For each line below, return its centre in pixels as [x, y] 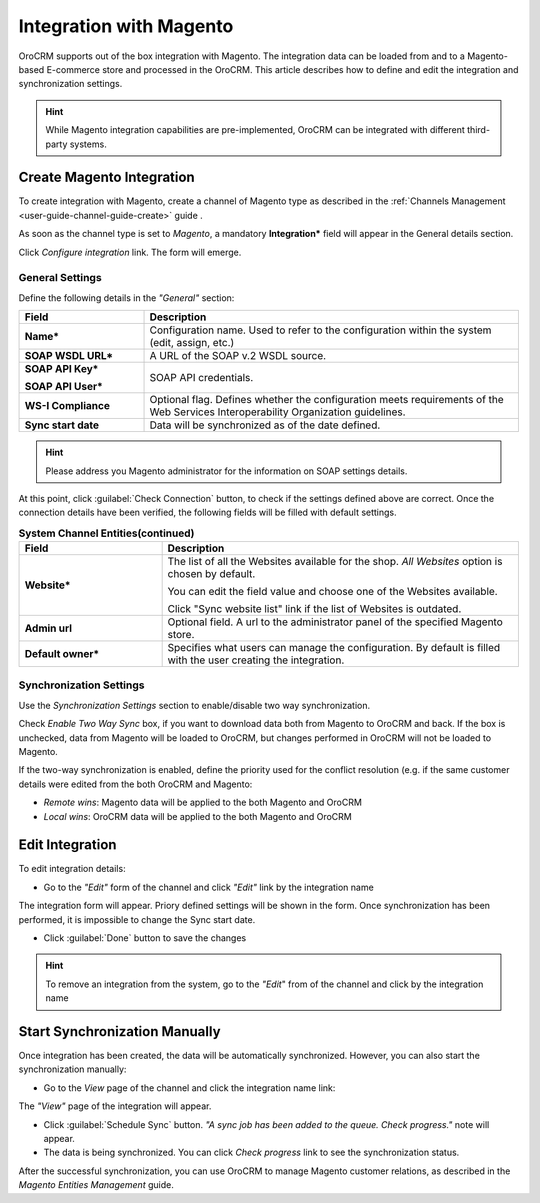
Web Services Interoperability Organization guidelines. [277, 412]
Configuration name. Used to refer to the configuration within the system [320, 330]
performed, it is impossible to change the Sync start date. [137, 919]
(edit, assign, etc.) [192, 343]
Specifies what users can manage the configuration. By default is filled [334, 648]
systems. [88, 144]
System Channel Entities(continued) [106, 533]
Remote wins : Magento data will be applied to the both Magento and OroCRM [202, 802]
